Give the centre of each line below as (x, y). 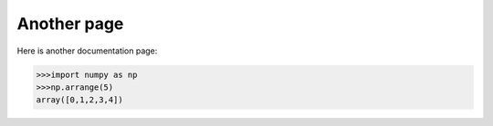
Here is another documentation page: (87, 51)
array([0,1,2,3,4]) (79, 100)
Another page (70, 24)
